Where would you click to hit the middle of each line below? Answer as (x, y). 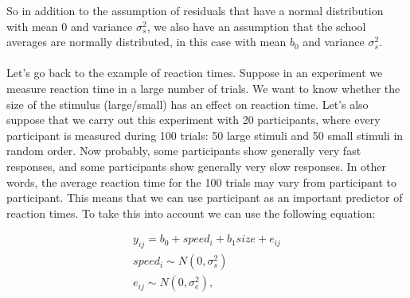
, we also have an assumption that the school (256, 26)
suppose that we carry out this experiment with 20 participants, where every (193, 120)
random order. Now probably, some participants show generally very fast (184, 151)
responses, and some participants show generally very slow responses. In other (196, 166)
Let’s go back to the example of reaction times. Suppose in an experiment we (195, 73)
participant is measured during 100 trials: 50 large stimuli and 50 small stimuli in (205, 135)
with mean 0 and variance (70, 26)
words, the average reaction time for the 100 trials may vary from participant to (202, 182)
